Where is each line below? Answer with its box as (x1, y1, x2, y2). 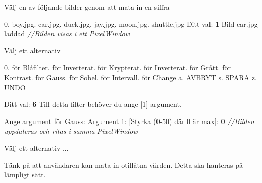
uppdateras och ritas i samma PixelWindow (4, 126, 138, 136)
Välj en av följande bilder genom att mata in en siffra (4, 2, 170, 12)
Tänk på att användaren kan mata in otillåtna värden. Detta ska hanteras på (4, 159, 243, 170)
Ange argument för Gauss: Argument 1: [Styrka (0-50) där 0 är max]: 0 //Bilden (4, 115, 254, 126)
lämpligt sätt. (4, 169, 46, 180)
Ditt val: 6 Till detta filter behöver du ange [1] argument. (4, 99, 182, 109)
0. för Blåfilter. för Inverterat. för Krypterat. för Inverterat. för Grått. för (4, 62, 231, 73)
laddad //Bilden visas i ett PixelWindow (4, 28, 130, 39)
